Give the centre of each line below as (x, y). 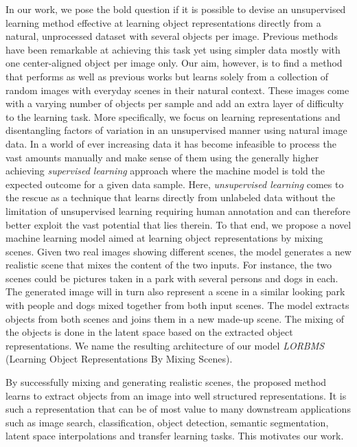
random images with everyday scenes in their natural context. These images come (177, 90)
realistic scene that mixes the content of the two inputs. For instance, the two (169, 265)
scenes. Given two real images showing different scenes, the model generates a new (178, 251)
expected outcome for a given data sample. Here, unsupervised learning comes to (175, 184)
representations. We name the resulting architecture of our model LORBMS (165, 345)
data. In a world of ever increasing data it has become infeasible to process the (171, 143)
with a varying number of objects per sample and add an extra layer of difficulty (175, 103)
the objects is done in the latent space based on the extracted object (149, 332)
